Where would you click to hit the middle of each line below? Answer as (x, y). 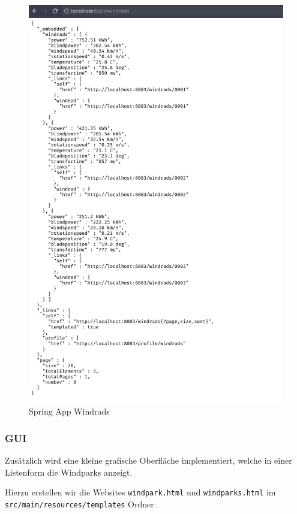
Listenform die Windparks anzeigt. (69, 472)
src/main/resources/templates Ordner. (81, 504)
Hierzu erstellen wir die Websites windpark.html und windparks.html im (140, 492)
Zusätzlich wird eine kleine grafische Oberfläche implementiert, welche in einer (148, 460)
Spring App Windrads (69, 411)
